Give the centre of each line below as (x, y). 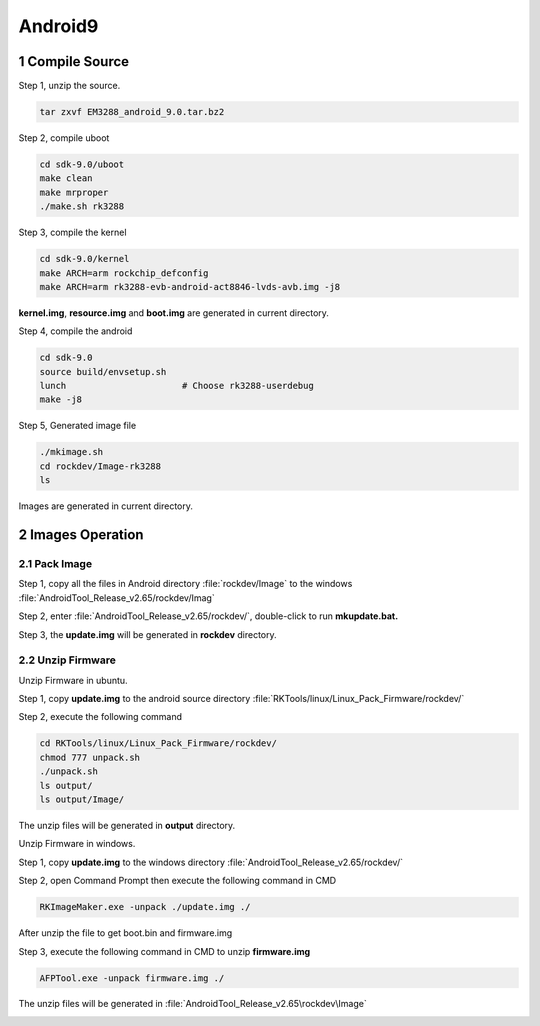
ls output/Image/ (82, 799)
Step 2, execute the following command (100, 717)
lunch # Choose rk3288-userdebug (176, 386)
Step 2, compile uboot (64, 138)
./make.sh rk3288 (82, 206)
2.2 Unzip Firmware (67, 660)
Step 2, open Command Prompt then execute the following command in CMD (177, 881)
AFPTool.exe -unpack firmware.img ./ (132, 978)
